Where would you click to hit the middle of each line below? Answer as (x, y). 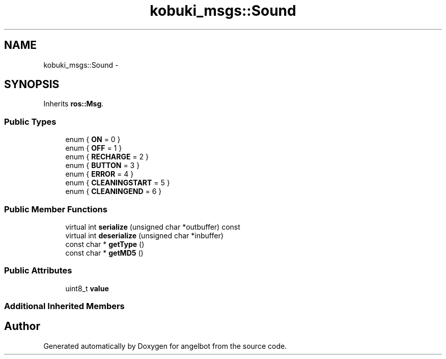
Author (22, 326)
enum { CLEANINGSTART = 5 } (118, 183)
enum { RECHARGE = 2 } (107, 157)
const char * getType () (105, 244)
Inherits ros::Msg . (74, 104)
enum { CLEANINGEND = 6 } (114, 191)
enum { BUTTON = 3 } (103, 165)
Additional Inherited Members (64, 306)
